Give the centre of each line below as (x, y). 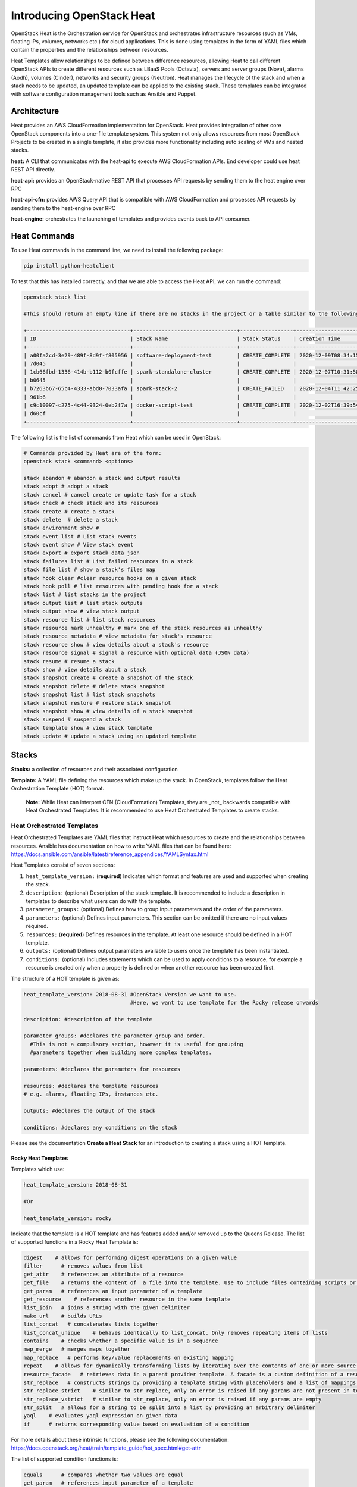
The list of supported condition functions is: (65, 1459)
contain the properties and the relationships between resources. (90, 50)
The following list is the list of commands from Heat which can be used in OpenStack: (116, 437)
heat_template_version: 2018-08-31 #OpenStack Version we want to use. (130, 994)
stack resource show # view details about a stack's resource (116, 644)
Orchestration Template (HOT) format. (57, 789)
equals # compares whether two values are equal (104, 1475)
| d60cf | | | (160, 414)
